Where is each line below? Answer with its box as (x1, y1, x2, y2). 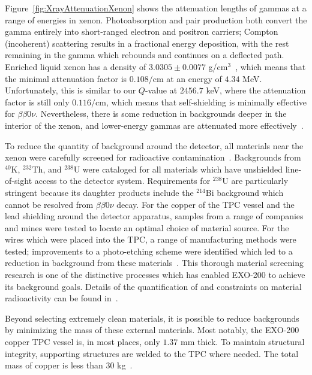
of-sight (5, 174, 32, 187)
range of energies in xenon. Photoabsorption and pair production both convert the (5, 13, 307, 26)
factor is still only (5, 95, 70, 108)
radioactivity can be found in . (5, 292, 118, 304)
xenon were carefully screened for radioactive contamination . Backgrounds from (5, 151, 301, 164)
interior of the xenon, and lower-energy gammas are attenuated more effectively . (5, 119, 304, 131)
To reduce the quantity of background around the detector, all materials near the (5, 139, 304, 152)
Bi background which (205, 186, 284, 198)
